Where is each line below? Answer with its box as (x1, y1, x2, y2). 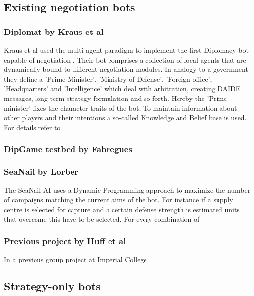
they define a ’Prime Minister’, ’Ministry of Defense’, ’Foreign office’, (4, 73, 212, 84)
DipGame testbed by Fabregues (4, 143, 132, 155)
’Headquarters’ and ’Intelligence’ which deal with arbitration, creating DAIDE (4, 83, 241, 94)
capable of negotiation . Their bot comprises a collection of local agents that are (4, 54, 246, 65)
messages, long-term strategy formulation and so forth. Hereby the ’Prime (4, 93, 227, 103)
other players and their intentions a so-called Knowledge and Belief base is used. (4, 112, 247, 123)
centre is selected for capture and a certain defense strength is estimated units (4, 204, 240, 214)
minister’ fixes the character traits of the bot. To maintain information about (4, 102, 237, 113)
